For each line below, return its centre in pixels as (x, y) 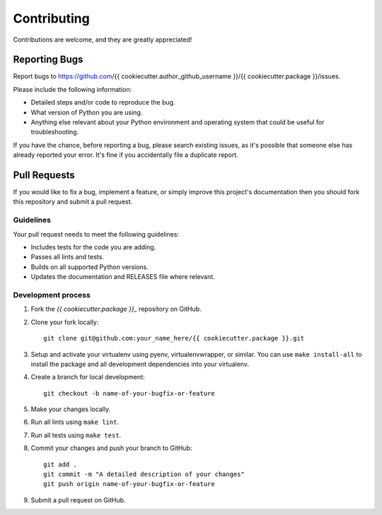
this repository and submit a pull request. (73, 202)
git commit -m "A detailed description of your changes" (144, 474)
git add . (60, 464)
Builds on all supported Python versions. (89, 267)
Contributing (51, 18)
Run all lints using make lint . (75, 422)
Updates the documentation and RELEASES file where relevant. (123, 277)
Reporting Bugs (48, 60)
